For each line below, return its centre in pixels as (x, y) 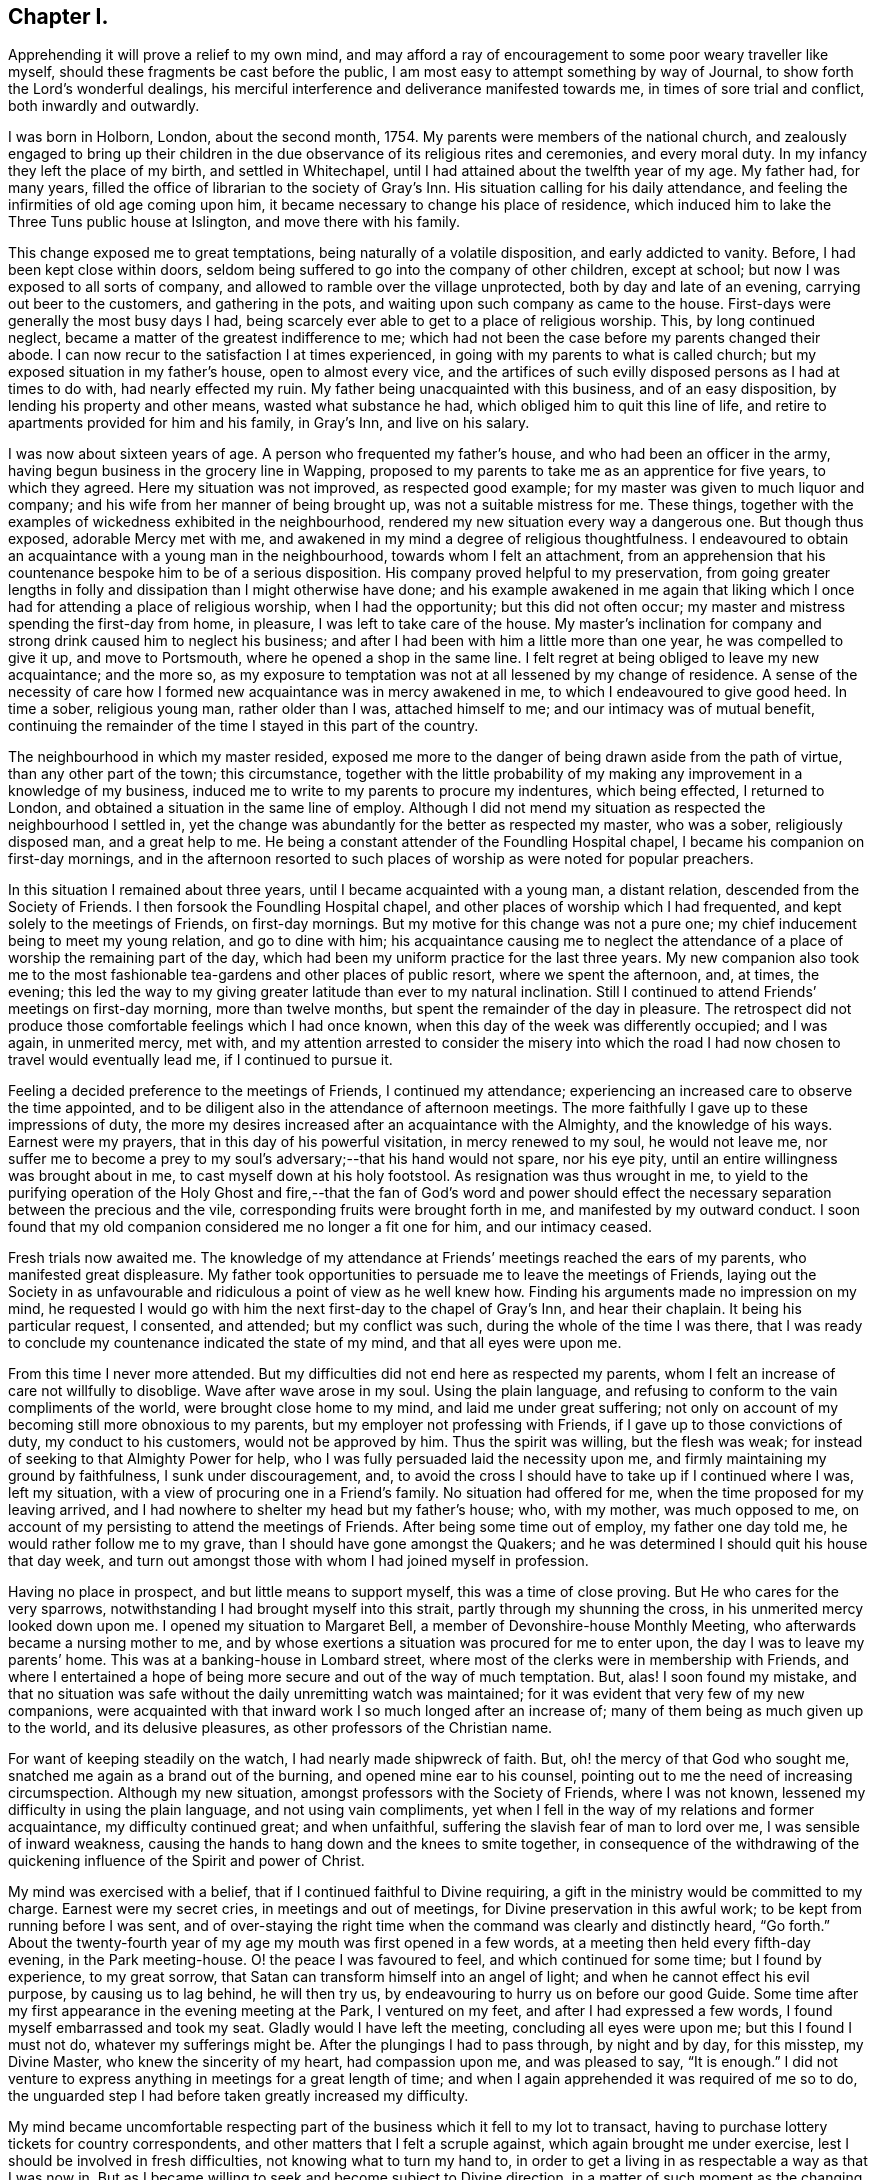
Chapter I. (58, 16)
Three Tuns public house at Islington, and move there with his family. (234, 222)
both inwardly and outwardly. (104, 106)
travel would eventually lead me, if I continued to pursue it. (200, 1060)
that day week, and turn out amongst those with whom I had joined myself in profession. (298, 1561)
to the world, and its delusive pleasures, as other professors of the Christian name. (280, 1728)
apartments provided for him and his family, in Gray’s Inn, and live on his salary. (269, 423)
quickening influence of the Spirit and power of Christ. (186, 1861)
